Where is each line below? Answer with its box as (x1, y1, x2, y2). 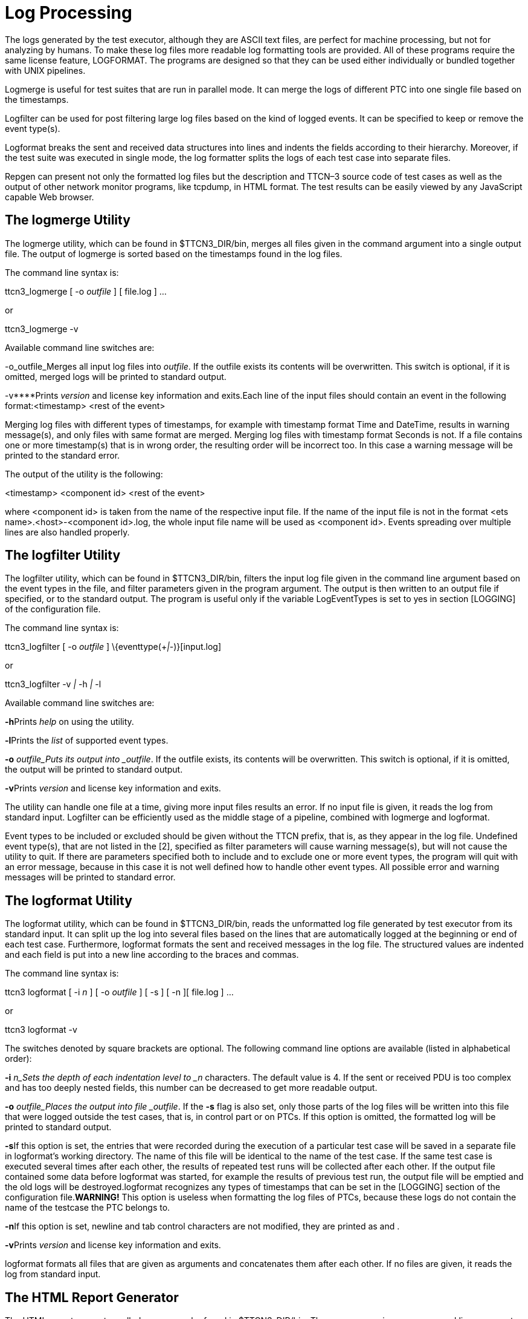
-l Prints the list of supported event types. (5, 735, 169, 746)
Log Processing (5, 2, 132, 23)
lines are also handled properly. (5, 526, 130, 537)
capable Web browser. (5, 191, 94, 202)
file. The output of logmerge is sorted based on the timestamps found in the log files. (5, 248, 343, 259)
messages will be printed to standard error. (5, 872, 176, 883)
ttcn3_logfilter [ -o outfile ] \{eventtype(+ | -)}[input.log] (5, 641, 222, 652)
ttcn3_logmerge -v (5, 323, 79, 334)
